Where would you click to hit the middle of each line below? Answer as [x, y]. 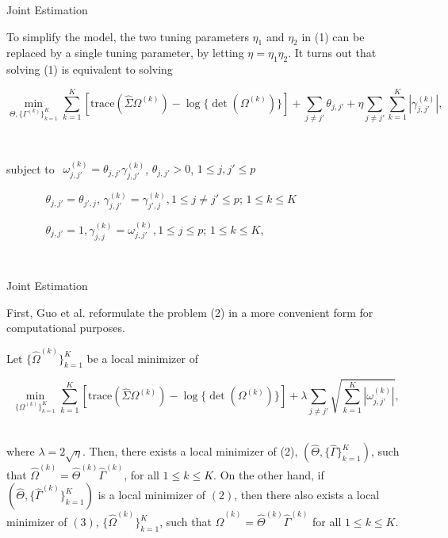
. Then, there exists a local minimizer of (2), [190, 451]
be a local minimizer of [142, 358]
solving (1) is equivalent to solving [90, 69]
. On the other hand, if [269, 474]
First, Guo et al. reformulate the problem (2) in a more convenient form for [190, 312]
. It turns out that [332, 53]
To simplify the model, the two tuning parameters [128, 36]
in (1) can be [333, 36]
